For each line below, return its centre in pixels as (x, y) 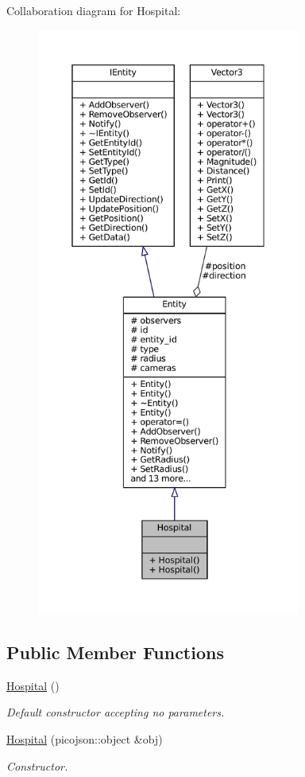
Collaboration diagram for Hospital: (94, 10)
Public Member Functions (115, 652)
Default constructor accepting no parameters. (116, 712)
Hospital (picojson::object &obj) (85, 738)
